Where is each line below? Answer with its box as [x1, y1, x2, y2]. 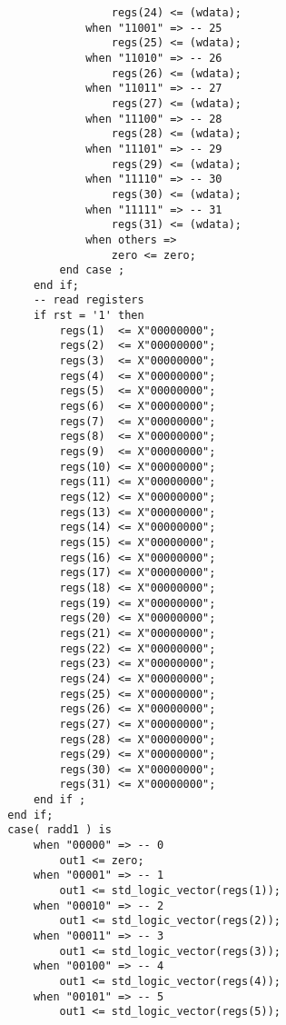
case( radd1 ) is [7, 823, 112, 837]
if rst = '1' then [33, 309, 144, 323]
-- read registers [33, 294, 144, 307]
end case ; [59, 264, 125, 277]
